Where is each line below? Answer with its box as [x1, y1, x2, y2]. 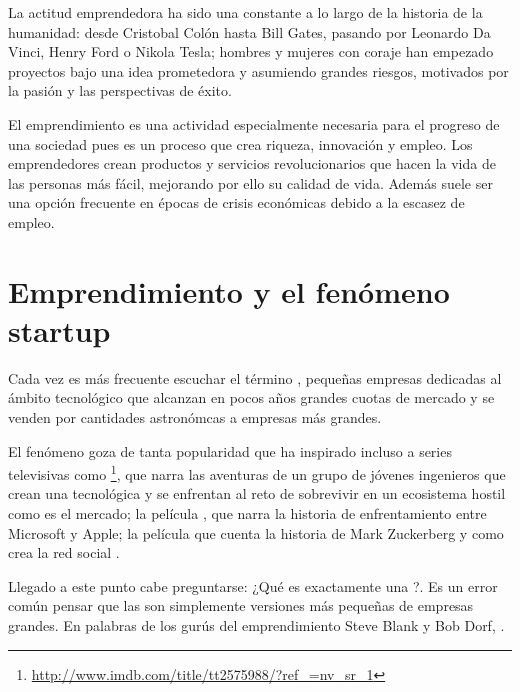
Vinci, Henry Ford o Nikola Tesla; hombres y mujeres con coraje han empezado [8, 41, 494, 62]
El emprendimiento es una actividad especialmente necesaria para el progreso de [8, 113, 500, 134]
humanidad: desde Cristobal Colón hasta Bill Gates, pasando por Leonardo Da [8, 21, 491, 42]
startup [8, 309, 111, 350]
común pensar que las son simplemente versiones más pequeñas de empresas [8, 595, 474, 616]
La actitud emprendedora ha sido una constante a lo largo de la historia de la [8, 2, 483, 22]
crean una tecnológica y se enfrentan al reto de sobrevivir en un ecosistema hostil [8, 483, 506, 504]
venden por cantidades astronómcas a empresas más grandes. [8, 407, 382, 428]
